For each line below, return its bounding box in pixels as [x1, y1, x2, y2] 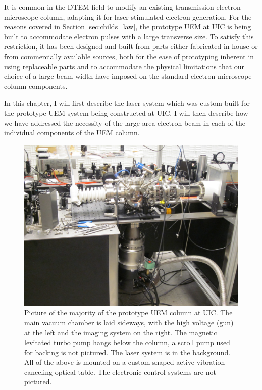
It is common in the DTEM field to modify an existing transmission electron [4, 2, 241, 12]
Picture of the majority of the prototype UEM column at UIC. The [24, 307, 233, 318]
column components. [4, 80, 68, 91]
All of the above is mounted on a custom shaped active [24, 357, 194, 367]
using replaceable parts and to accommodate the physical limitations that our [4, 61, 245, 71]
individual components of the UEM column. [4, 127, 140, 138]
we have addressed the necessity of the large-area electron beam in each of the [4, 117, 245, 128]
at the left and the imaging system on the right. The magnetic [24, 327, 217, 337]
